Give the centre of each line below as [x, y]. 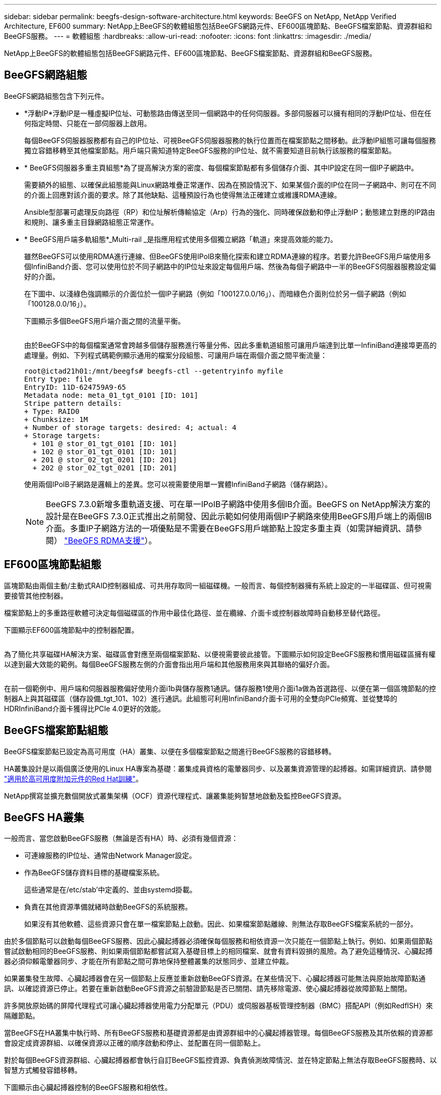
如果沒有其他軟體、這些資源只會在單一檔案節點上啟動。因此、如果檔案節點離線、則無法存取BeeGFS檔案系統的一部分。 [221, 924]
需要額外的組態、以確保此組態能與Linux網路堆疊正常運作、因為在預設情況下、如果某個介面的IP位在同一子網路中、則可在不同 [230, 185]
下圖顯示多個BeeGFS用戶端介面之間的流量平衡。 [105, 321]
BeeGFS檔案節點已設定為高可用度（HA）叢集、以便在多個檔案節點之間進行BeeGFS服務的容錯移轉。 [170, 751]
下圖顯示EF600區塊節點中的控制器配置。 [71, 630]
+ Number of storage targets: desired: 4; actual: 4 [130, 427]
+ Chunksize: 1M [56, 419]
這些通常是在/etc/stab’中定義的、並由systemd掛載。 [111, 890]
